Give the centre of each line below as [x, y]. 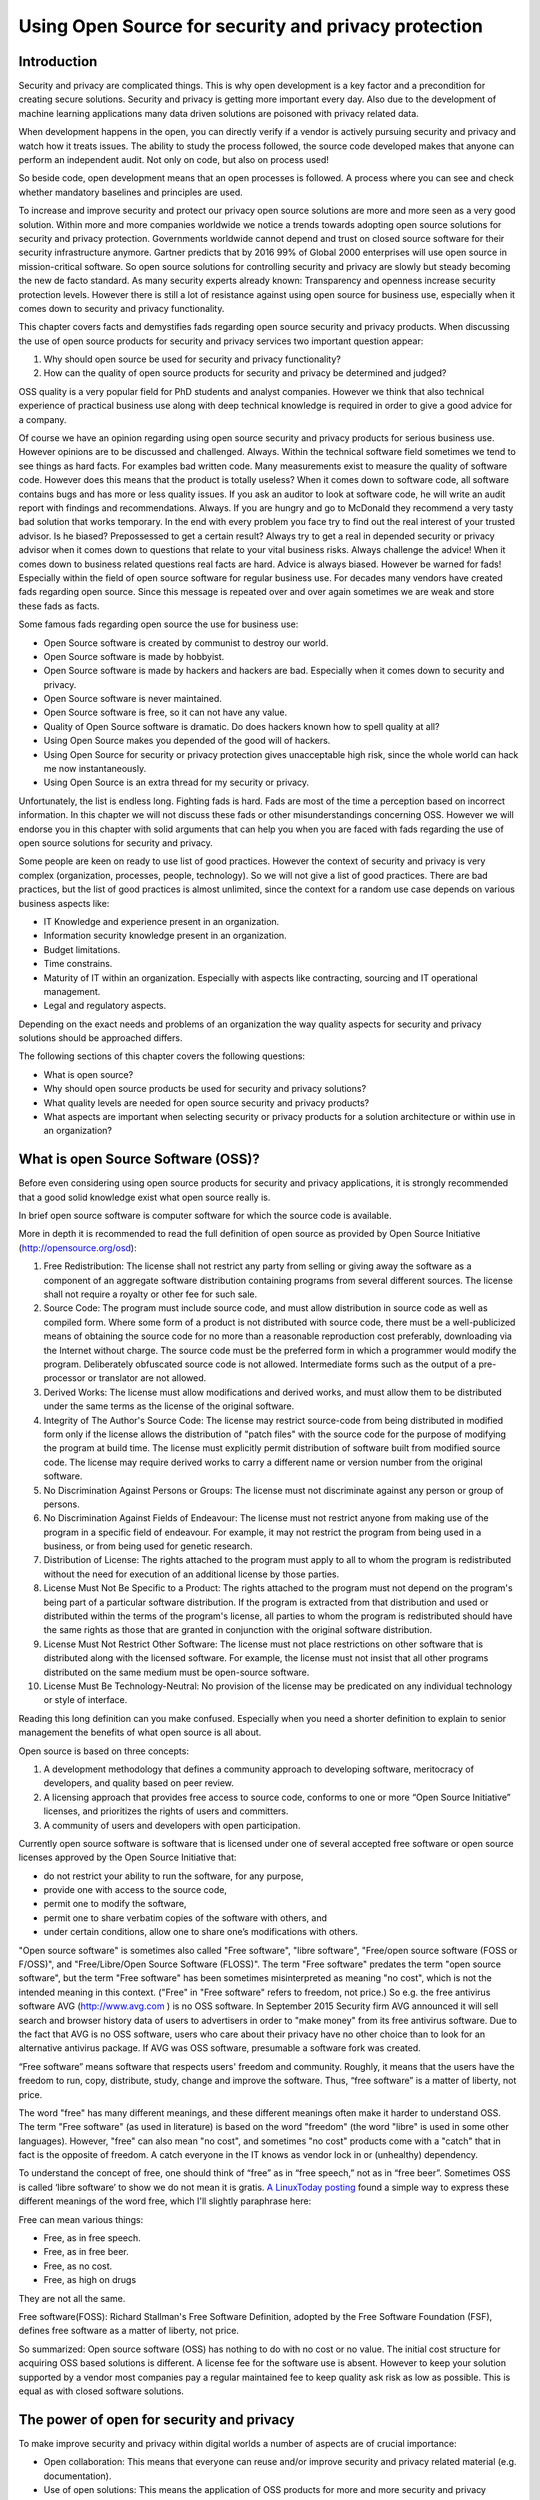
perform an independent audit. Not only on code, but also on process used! [174, 160]
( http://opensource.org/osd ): [77, 1247]
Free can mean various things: [81, 2219]
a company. [42, 419]
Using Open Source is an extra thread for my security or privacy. [176, 782]
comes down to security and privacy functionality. [121, 308]
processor [64, 1378]
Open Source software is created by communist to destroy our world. [186, 642]
